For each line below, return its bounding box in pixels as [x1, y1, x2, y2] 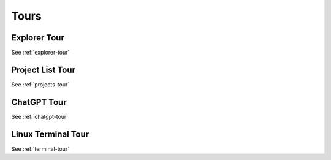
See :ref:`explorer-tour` [11, 49, 70, 56]
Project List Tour [11, 64, 76, 75]
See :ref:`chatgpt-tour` [11, 113, 69, 120]
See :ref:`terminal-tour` [11, 145, 70, 153]
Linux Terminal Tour [11, 129, 89, 139]
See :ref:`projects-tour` [11, 80, 70, 88]
